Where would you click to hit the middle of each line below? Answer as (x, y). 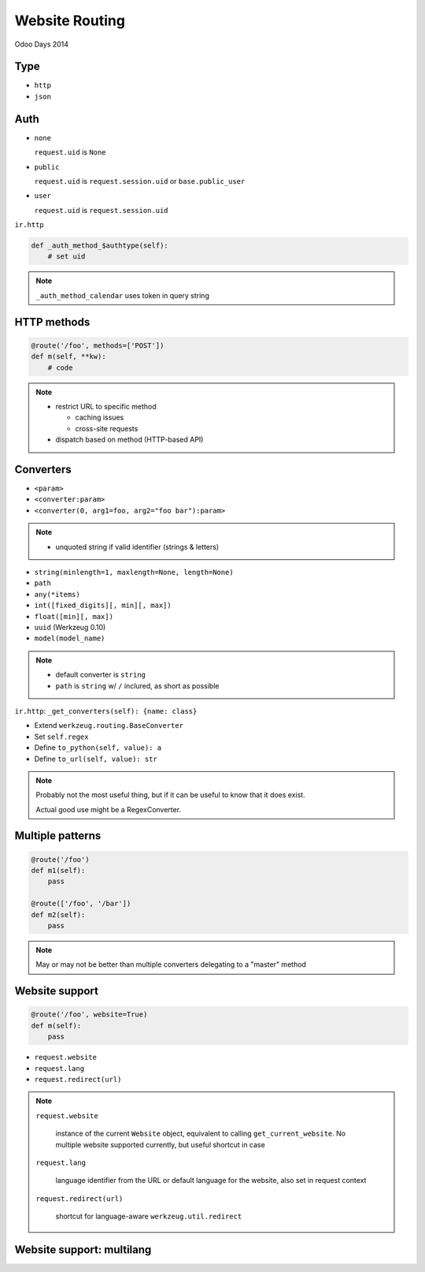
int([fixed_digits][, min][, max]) (103, 606)
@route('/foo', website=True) (89, 1015)
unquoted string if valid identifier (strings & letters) (137, 546)
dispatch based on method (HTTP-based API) (129, 440)
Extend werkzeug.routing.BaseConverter (109, 726)
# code (60, 367)
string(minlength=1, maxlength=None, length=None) (134, 573)
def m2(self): (58, 914)
